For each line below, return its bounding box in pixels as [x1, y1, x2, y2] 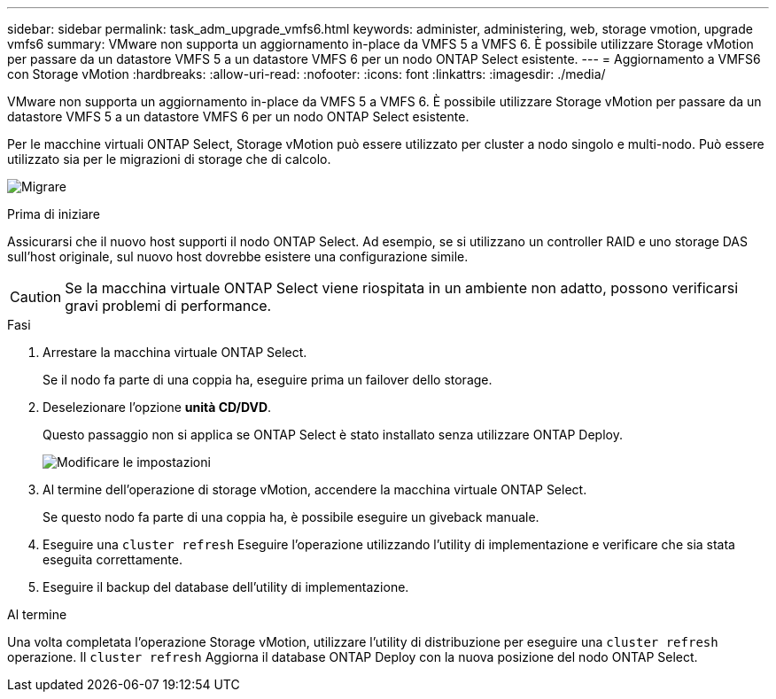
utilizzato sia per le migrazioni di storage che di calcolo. [7, 151, 331, 167]
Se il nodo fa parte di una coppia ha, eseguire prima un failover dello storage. [43, 372, 493, 387]
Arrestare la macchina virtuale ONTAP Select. [43, 345, 307, 360]
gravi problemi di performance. [65, 297, 272, 315]
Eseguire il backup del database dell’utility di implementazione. [43, 579, 409, 594]
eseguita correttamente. [43, 552, 182, 567]
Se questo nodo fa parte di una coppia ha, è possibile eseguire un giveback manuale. [43, 509, 539, 524]
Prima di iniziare [7, 206, 100, 221]
